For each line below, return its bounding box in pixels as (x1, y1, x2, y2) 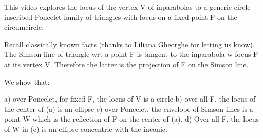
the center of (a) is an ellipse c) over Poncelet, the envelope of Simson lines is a (4, 103, 253, 114)
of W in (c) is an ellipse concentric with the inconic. (4, 123, 167, 134)
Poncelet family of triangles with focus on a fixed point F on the (34, 11, 237, 22)
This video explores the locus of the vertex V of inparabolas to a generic (4, 2, 232, 12)
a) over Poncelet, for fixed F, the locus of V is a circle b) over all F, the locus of (4, 93, 256, 104)
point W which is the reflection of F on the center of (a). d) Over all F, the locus (4, 113, 259, 124)
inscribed (4, 11, 32, 22)
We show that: (4, 76, 50, 87)
